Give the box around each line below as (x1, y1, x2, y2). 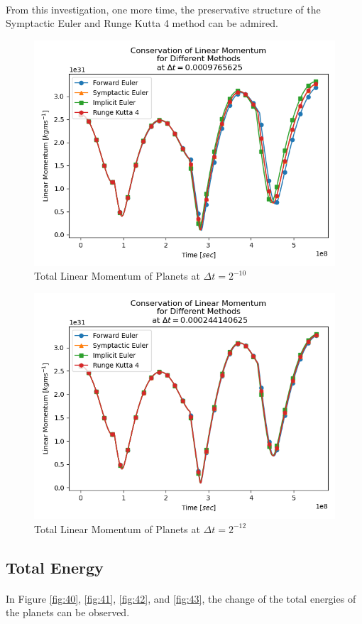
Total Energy (6, 556, 104, 578)
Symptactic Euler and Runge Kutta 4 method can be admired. (6, 16, 278, 31)
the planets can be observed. (6, 605, 130, 620)
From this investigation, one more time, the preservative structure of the (6, 1, 321, 16)
